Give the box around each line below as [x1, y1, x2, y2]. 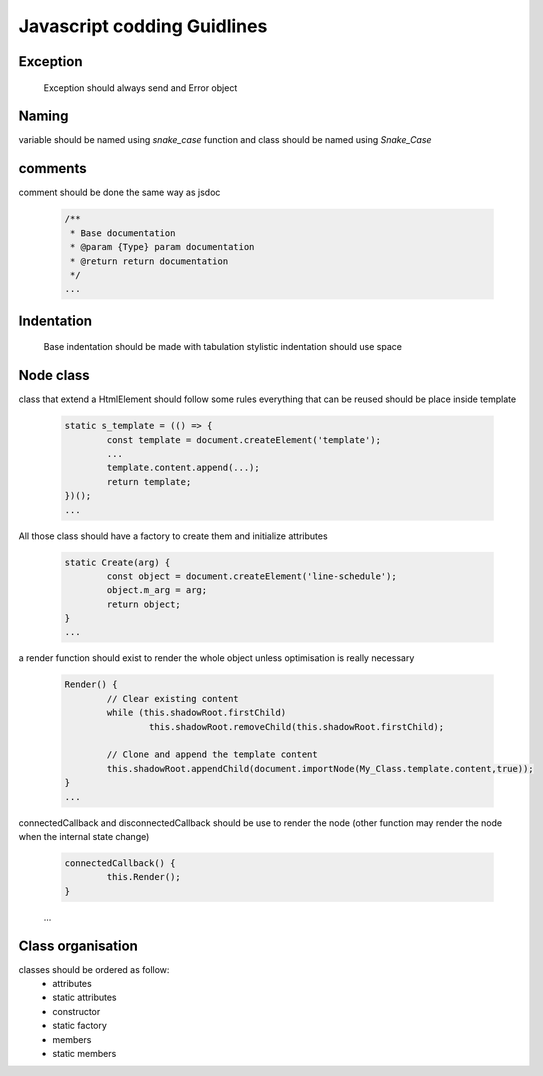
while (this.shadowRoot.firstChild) [106, 707, 287, 719]
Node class [18, 367, 90, 384]
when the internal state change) [18, 830, 150, 842]
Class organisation [18, 937, 139, 954]
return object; [106, 598, 182, 610]
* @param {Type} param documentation [70, 241, 255, 253]
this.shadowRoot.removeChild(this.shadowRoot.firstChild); [148, 721, 445, 732]
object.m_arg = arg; [106, 585, 208, 596]
